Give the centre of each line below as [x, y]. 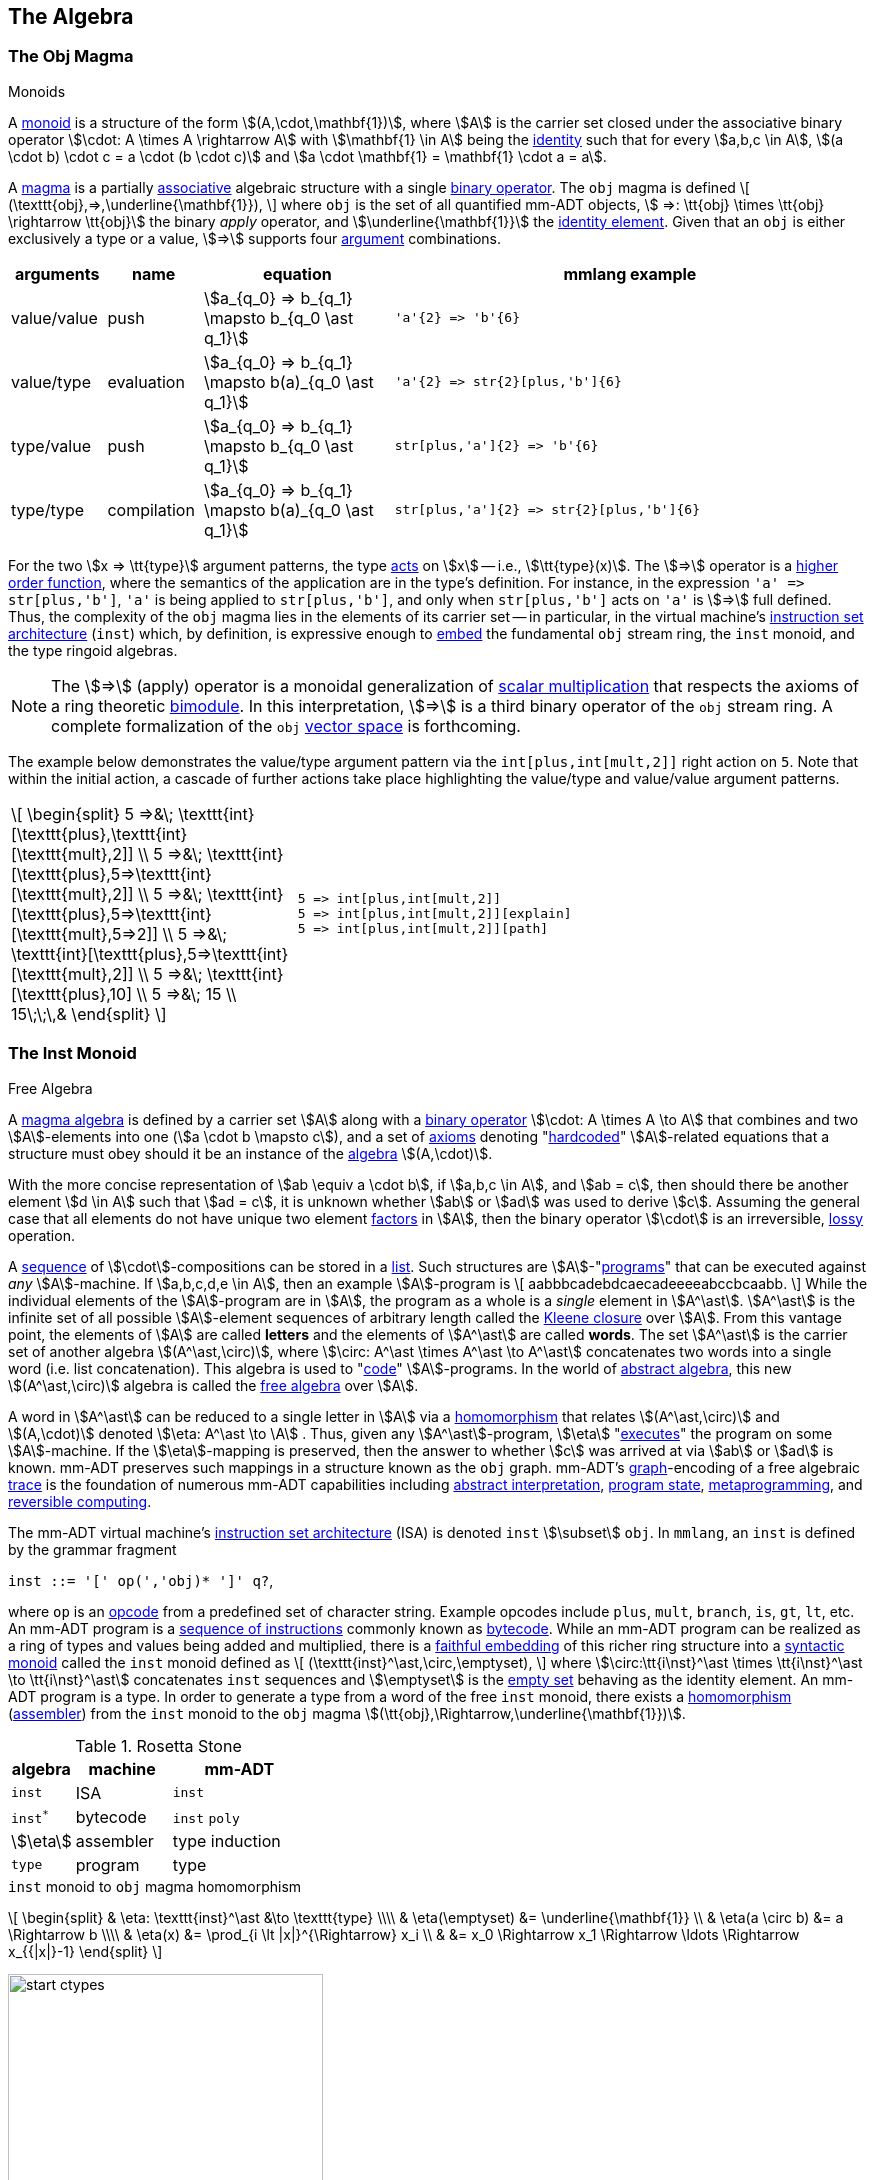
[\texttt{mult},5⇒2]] [85, 933]
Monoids [37, 91]
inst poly [206, 1818]
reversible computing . [80, 1501]
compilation [151, 509]
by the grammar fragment [92, 1549]
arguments [57, 273]
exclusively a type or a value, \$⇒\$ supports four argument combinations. [254, 238]
